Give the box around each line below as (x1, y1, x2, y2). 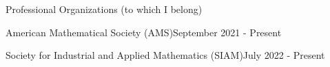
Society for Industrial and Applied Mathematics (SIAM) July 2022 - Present (6, 48, 325, 62)
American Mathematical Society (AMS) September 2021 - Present (6, 25, 282, 39)
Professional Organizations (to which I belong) (6, 2, 203, 16)
